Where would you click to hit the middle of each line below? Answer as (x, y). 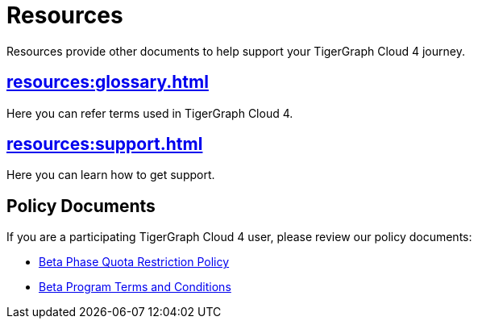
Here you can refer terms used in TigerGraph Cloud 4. (150, 113)
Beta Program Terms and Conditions (135, 287)
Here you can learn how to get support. (111, 175)
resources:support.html (105, 144)
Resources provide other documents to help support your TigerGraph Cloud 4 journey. (236, 51)
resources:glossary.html (108, 82)
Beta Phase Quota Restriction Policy (134, 262)
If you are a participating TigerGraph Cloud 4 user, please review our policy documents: (239, 237)
